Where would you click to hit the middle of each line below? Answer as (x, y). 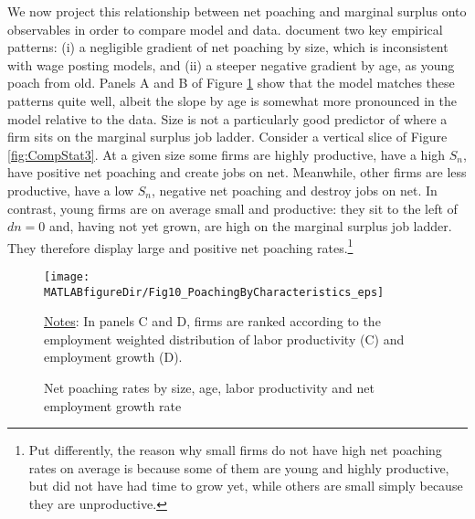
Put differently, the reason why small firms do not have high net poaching (235, 450)
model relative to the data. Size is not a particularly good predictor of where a (227, 118)
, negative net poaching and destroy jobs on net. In (295, 190)
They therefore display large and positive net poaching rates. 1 (180, 246)
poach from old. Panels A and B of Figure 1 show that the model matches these (231, 83)
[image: (67, 276)
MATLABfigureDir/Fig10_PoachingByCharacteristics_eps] (214, 292)
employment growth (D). (113, 357)
